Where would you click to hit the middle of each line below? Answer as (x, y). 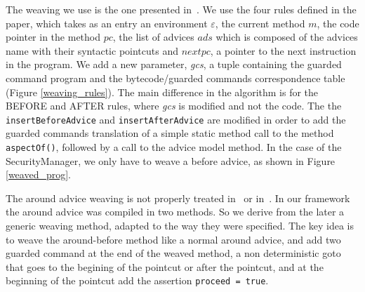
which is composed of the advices (287, 37)
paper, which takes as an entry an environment (107, 23)
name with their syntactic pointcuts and (92, 50)
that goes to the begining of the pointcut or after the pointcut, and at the (165, 266)
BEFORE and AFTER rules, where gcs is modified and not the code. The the (174, 106)
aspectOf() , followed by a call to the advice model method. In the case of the (174, 147)
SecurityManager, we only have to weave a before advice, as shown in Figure (171, 160)
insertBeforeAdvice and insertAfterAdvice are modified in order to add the (176, 119)
